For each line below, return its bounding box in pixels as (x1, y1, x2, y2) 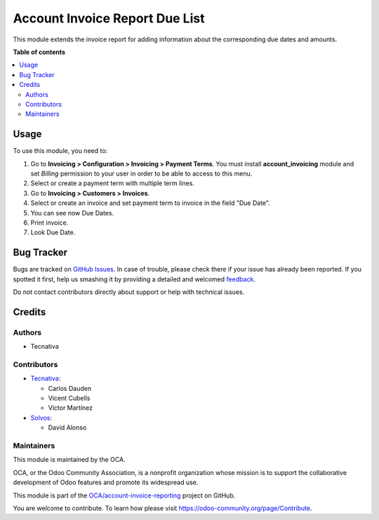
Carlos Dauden (48, 384, 91, 392)
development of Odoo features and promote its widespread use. (13, 478, 199, 487)
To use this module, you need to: (13, 147, 108, 155)
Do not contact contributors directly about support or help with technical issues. (13, 288, 245, 296)
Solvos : (30, 413, 53, 422)
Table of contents (13, 48, 66, 56)
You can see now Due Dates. (30, 208, 114, 217)
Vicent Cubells (48, 394, 91, 403)
